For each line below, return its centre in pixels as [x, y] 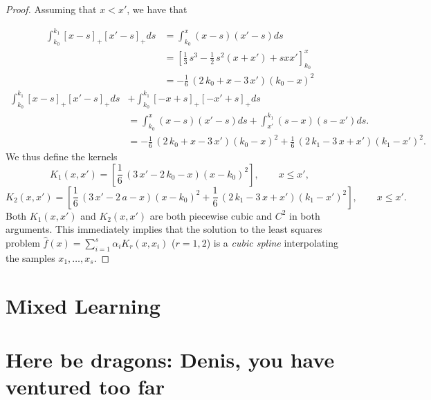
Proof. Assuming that [51, 9]
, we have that [157, 9]
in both [305, 215]
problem [23, 243]
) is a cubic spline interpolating [273, 243]
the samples [30, 257]
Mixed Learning [83, 305]
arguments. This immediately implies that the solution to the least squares [164, 229]
